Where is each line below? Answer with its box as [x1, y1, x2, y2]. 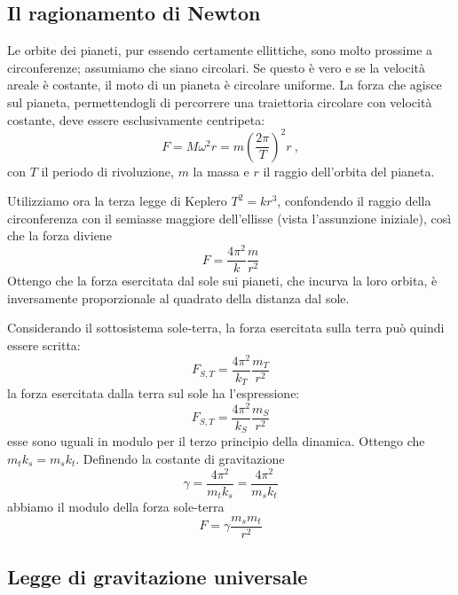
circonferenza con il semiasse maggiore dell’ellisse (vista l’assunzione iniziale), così [7, 208, 452, 227]
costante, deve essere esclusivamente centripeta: [7, 110, 265, 129]
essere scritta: [7, 335, 81, 354]
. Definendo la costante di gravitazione [75, 449, 285, 467]
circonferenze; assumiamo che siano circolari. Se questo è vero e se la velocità [7, 58, 426, 76]
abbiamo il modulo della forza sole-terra [7, 497, 225, 516]
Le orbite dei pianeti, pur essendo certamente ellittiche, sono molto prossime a [7, 41, 433, 59]
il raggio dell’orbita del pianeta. [263, 161, 435, 180]
